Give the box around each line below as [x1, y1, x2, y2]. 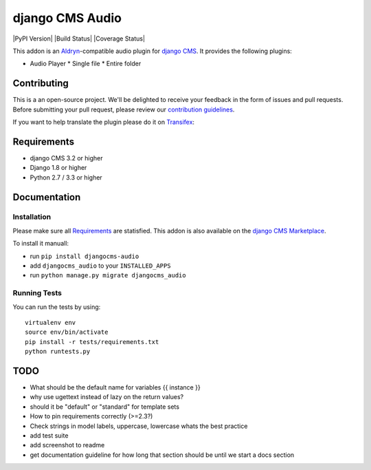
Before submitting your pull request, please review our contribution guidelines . [12, 105, 235, 114]
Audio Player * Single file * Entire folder [30, 59, 142, 68]
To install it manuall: [12, 239, 69, 248]
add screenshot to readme [30, 441, 105, 449]
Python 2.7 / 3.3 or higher [30, 173, 102, 182]
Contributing [12, 78, 69, 89]
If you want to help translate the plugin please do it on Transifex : [12, 118, 195, 127]
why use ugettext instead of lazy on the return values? [30, 393, 184, 401]
